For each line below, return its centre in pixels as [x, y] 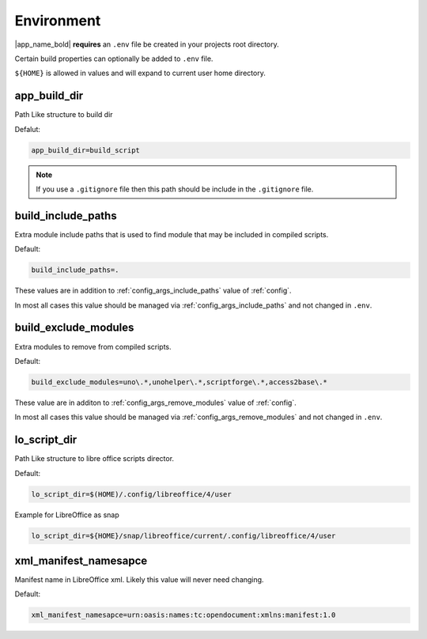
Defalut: [28, 129]
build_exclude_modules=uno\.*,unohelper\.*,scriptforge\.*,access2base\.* [179, 382]
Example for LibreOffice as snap [67, 515]
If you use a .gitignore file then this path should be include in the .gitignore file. [175, 189]
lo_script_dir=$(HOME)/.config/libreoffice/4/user [132, 494]
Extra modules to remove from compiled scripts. [93, 346]
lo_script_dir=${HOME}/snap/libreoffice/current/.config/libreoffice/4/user [183, 535]
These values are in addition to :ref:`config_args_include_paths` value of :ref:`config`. [153, 291]
